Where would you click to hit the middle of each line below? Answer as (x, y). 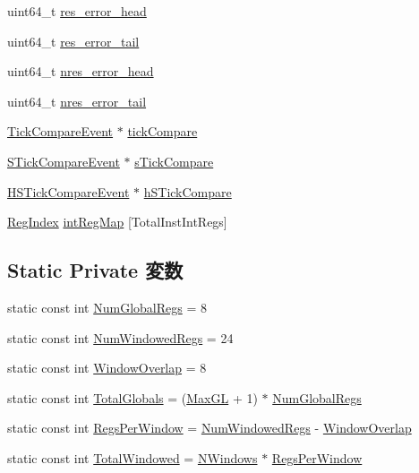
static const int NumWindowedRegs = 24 (120, 337)
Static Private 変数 (95, 270)
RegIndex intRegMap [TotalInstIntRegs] (117, 222)
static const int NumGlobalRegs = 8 (107, 307)
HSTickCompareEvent (68, 191)
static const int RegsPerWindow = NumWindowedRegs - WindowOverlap (209, 428)
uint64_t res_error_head (77, 11)
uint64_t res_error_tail (73, 41)
